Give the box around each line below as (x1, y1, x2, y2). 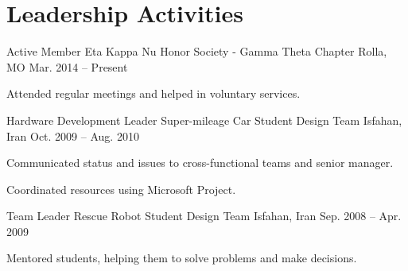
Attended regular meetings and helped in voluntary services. (6, 85, 301, 102)
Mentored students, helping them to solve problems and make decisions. (6, 250, 357, 266)
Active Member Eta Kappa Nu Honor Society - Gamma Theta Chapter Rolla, (6, 43, 387, 60)
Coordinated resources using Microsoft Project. (6, 180, 236, 197)
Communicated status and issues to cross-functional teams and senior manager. (6, 154, 394, 171)
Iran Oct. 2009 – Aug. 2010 (6, 127, 139, 144)
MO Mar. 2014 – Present (6, 58, 128, 75)
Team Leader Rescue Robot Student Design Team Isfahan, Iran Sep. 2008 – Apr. (6, 207, 402, 224)
